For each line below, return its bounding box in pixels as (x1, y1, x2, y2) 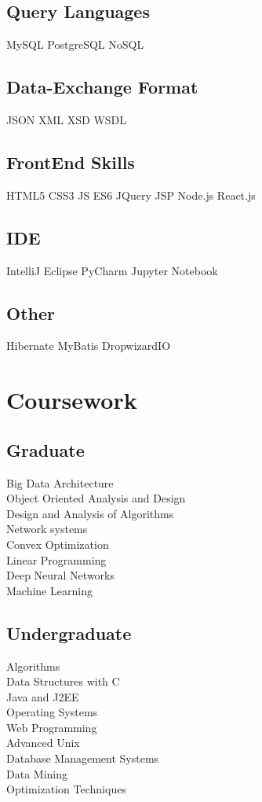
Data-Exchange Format (6, 75, 198, 99)
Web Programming (6, 719, 97, 735)
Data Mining (6, 765, 67, 782)
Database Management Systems (6, 750, 159, 767)
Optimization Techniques (6, 781, 126, 797)
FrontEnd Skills (6, 149, 135, 174)
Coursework (6, 384, 137, 416)
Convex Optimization (6, 535, 109, 552)
